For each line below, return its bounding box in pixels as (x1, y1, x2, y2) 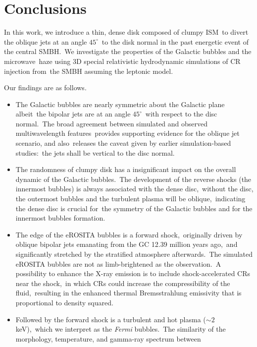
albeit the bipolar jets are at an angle (15, 109, 131, 119)
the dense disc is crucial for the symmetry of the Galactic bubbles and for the (15, 203, 253, 213)
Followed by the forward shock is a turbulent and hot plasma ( (15, 314, 206, 324)
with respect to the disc (145, 109, 217, 119)
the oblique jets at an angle (4, 36, 87, 47)
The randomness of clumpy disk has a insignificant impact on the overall (15, 164, 236, 174)
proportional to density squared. (15, 297, 113, 307)
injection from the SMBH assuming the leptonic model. (4, 65, 173, 76)
